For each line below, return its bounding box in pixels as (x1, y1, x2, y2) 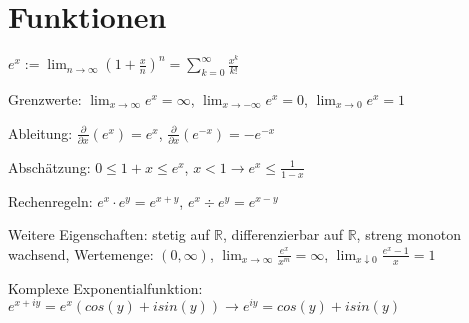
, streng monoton (356, 224, 461, 245)
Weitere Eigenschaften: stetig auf (8, 224, 210, 245)
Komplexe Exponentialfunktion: (8, 277, 203, 298)
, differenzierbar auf (223, 224, 343, 245)
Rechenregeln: (8, 190, 93, 211)
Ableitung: (8, 122, 73, 143)
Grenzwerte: (8, 88, 82, 109)
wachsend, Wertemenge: (8, 243, 154, 264)
